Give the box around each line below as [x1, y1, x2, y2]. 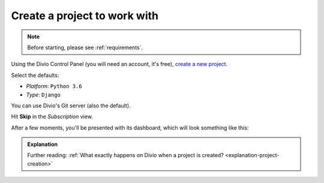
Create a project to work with [11, 9, 159, 22]
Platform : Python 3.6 [26, 83, 82, 90]
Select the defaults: [11, 71, 59, 79]
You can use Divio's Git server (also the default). [11, 102, 131, 109]
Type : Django [26, 91, 61, 98]
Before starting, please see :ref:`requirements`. [27, 44, 143, 51]
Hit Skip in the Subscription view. [11, 113, 93, 120]
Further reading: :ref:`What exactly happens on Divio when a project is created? [27, 152, 224, 159]
